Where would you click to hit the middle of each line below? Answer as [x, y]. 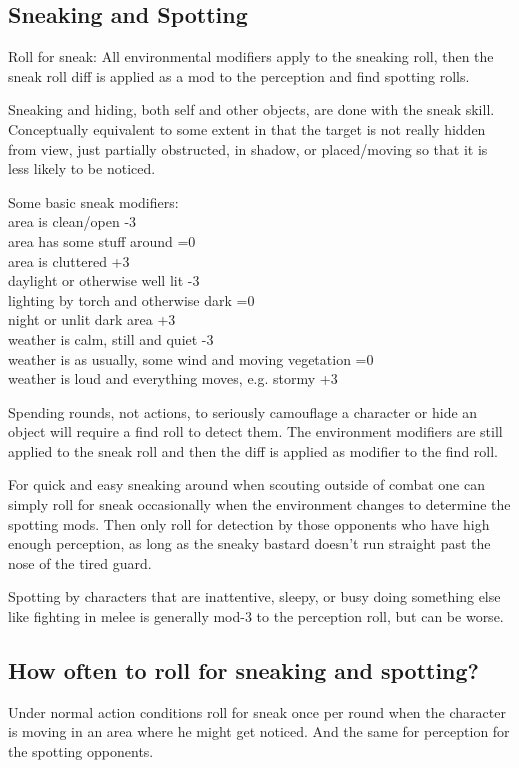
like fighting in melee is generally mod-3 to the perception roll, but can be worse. [256, 616]
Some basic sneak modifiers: [93, 201]
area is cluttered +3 [69, 260]
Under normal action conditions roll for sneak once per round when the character [257, 711]
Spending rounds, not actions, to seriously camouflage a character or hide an [243, 411]
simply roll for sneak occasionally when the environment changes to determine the [259, 504]
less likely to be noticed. [82, 168]
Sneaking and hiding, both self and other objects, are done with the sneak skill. [251, 109]
